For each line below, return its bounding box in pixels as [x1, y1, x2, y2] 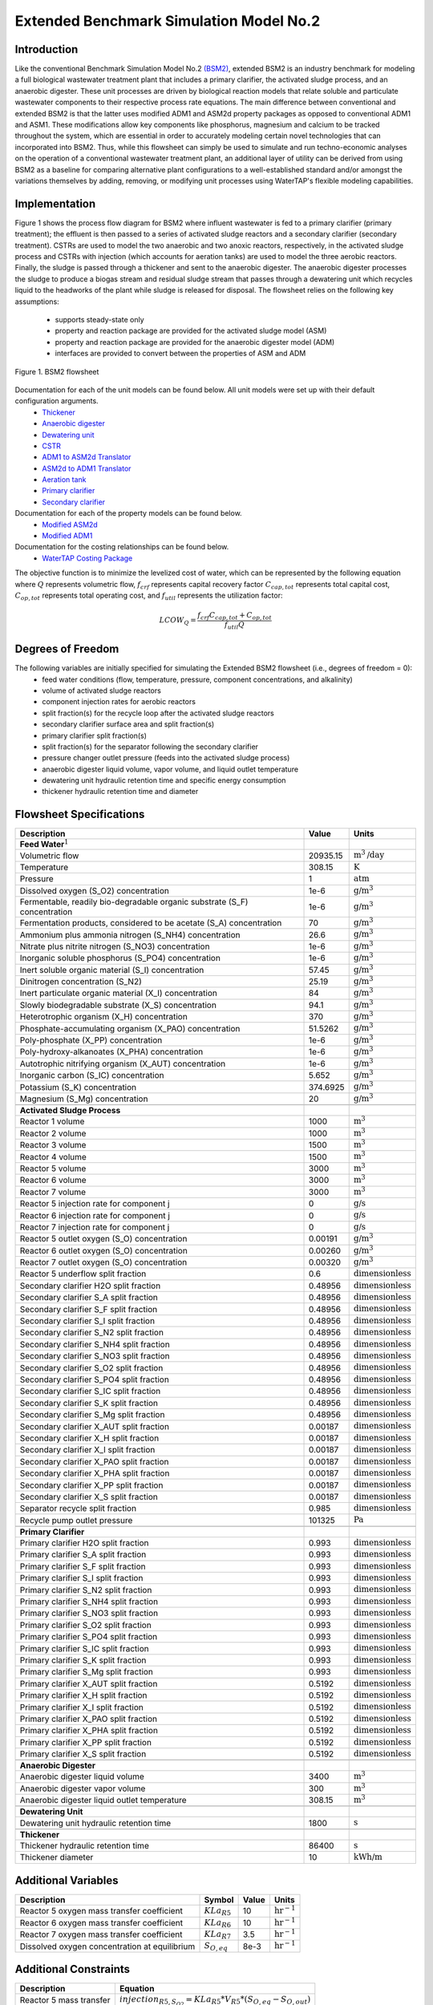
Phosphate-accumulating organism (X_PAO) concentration [19, 1023, 241, 1034]
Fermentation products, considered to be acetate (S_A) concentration [19, 917, 282, 929]
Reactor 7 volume [19, 1186, 87, 1197]
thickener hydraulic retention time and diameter [42, 787, 199, 796]
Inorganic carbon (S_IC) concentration [19, 1070, 164, 1081]
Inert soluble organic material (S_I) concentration [19, 964, 204, 975]
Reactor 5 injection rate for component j [19, 1198, 170, 1209]
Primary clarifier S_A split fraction [19, 1549, 147, 1560]
